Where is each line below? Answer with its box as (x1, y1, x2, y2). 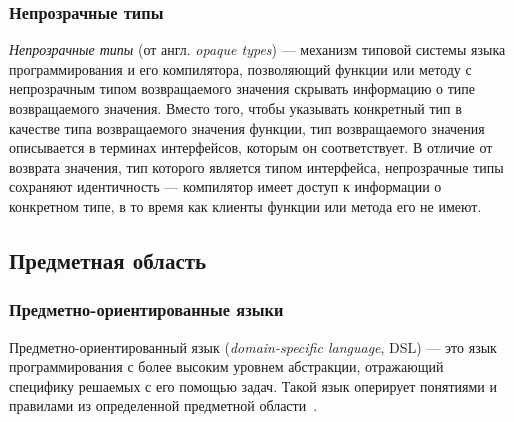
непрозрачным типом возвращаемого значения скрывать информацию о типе (9, 78, 475, 99)
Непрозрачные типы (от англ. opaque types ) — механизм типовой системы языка (9, 39, 506, 60)
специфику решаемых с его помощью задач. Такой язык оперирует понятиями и (9, 375, 498, 396)
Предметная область (9, 244, 207, 275)
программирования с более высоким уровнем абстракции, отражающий (9, 356, 444, 377)
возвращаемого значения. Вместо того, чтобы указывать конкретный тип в (9, 98, 462, 118)
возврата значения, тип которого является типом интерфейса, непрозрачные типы (9, 156, 504, 177)
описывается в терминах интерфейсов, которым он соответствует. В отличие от (9, 137, 493, 158)
